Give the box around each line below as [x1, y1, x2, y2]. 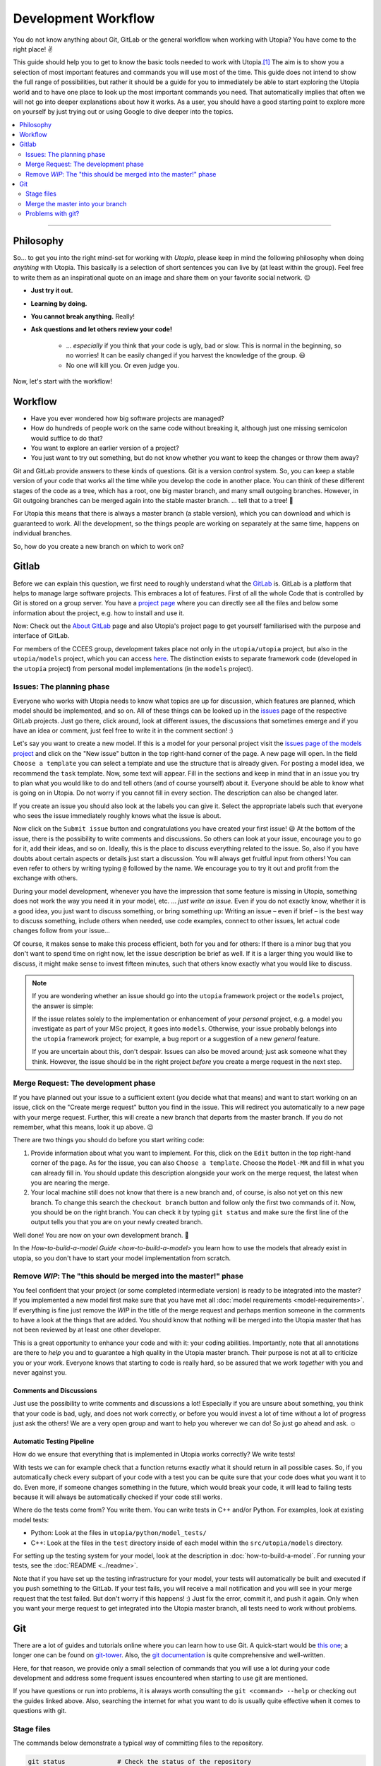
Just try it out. [30, 286, 73, 295]
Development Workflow [13, 11, 155, 26]
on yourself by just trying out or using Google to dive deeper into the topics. [13, 107, 234, 116]
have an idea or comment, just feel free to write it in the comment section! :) [13, 726, 234, 735]
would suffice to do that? [30, 434, 103, 442]
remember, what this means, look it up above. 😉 [13, 1122, 155, 1131]
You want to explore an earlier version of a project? [30, 444, 179, 452]
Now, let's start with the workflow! [13, 377, 113, 385]
